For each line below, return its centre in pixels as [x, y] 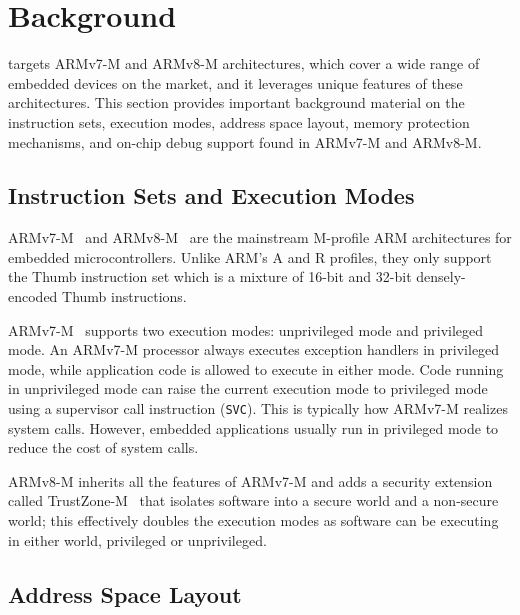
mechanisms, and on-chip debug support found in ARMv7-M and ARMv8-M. [245, 141]
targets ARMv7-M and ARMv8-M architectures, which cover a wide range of [244, 63]
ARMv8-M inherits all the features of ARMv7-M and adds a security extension [250, 480]
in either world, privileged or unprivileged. [137, 539]
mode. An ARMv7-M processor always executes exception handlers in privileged [254, 349]
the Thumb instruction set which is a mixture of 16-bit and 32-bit [210, 276]
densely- [441, 276]
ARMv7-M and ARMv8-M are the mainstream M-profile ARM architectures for [260, 237]
